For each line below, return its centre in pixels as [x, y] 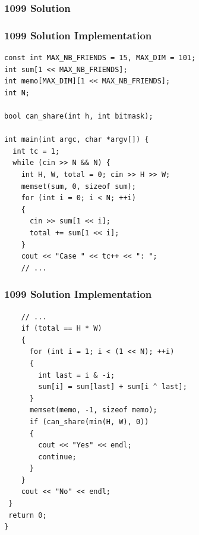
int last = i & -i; [77, 375]
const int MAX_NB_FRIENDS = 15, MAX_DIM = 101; [100, 58]
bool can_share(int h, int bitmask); [79, 116]
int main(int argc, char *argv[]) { [77, 140]
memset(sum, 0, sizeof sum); [78, 186]
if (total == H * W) [61, 329]
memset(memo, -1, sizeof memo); [93, 410]
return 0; [28, 515]
